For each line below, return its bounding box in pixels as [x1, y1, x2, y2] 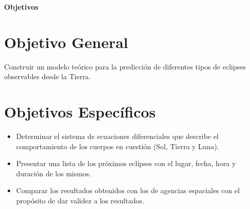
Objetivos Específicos [4, 101, 156, 122]
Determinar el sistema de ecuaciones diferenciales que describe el [16, 131, 219, 142]
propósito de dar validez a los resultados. [16, 195, 144, 205]
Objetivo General [4, 31, 128, 52]
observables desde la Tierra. [4, 71, 91, 82]
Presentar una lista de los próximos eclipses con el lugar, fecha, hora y [16, 158, 236, 169]
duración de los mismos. [16, 168, 92, 178]
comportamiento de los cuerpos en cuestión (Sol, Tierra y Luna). [16, 141, 219, 151]
